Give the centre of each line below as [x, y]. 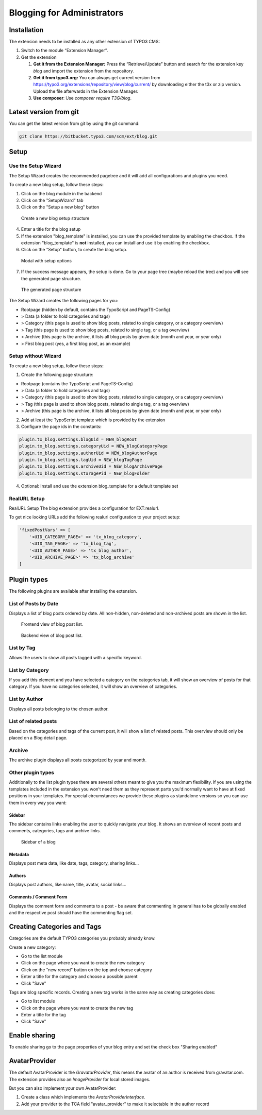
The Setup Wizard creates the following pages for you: [64, 301]
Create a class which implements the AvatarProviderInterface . [83, 1097]
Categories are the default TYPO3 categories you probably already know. [82, 938]
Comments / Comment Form [38, 897]
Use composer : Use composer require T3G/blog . [82, 98]
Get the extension [39, 57]
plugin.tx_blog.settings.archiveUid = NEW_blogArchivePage [91, 467]
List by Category [29, 670]
